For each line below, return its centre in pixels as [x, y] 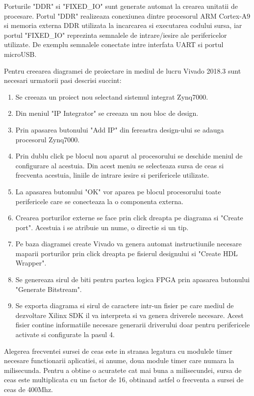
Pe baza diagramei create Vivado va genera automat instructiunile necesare [128, 244]
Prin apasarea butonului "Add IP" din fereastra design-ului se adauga [120, 129]
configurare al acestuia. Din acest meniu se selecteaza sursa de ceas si [120, 165]
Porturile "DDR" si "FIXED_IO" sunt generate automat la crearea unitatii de [121, 6]
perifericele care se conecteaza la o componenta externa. [99, 201]
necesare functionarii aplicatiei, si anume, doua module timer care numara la [119, 360]
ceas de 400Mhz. [29, 389]
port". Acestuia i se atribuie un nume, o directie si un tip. [102, 227]
